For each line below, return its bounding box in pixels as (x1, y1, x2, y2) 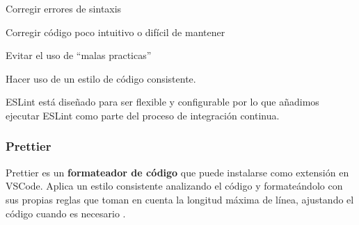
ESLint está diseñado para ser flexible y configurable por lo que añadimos (6, 94, 319, 109)
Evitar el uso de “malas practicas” (6, 48, 152, 62)
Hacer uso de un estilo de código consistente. (6, 71, 196, 85)
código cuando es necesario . (6, 206, 126, 220)
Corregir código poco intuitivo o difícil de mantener (6, 24, 225, 39)
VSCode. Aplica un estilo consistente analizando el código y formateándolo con (6, 178, 343, 193)
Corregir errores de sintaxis (6, 1, 122, 15)
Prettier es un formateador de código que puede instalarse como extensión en (6, 165, 349, 179)
